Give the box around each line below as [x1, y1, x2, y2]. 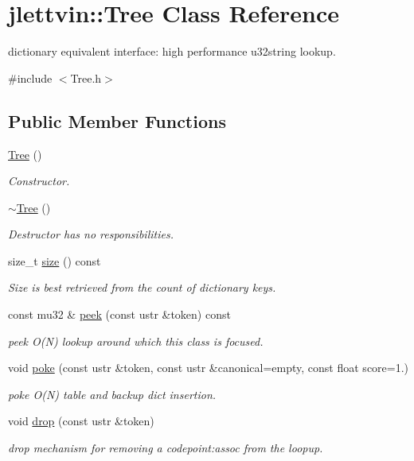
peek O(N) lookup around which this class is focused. [8, 332, 264, 349]
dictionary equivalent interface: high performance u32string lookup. [8, 43, 336, 60]
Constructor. [8, 172, 70, 189]
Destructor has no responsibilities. [8, 226, 174, 242]
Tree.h [70, 69, 102, 86]
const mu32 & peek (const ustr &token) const [8, 306, 231, 323]
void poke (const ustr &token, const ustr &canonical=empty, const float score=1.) [8, 359, 409, 376]
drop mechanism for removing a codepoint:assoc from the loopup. [8, 440, 323, 456]
